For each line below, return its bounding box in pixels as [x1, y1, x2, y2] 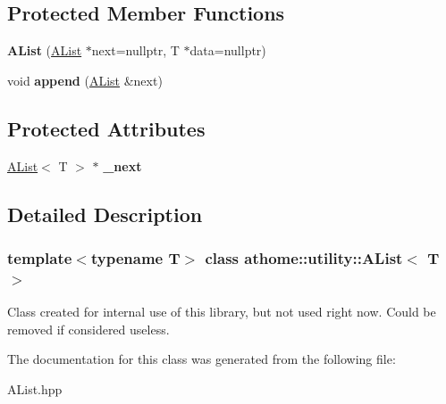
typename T [90, 246, 181, 268]
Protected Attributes [7, 114, 206, 142]
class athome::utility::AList [205, 246, 403, 268]
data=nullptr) [189, 41, 266, 60]
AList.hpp [7, 379, 63, 398]
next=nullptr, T [91, 41, 180, 60]
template [7, 246, 72, 268]
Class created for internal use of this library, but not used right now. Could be [7, 302, 436, 321]
